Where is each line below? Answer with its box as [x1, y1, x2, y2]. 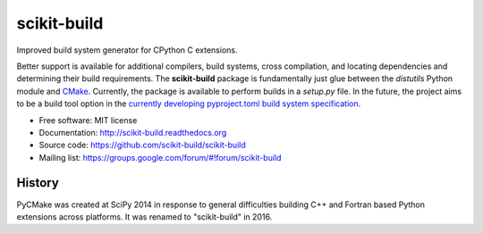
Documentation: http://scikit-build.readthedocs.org [38, 127, 227, 137]
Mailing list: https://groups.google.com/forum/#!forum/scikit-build [38, 152, 282, 162]
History [16, 175, 60, 191]
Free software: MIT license [38, 114, 138, 125]
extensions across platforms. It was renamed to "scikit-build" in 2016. [16, 211, 273, 222]
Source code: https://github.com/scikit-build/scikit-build [38, 139, 246, 151]
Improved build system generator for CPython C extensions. [16, 45, 238, 55]
